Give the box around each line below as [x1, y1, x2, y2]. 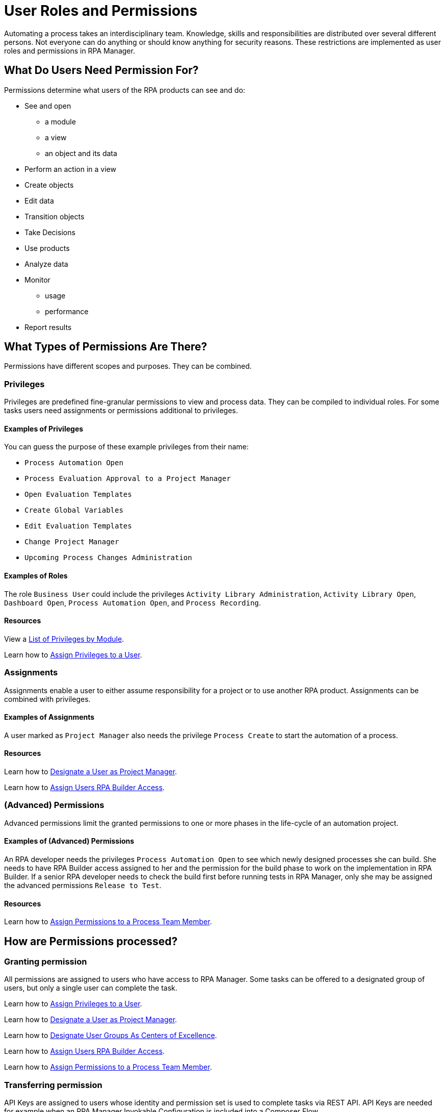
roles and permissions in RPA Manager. [4, 46, 135, 55]
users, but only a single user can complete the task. [4, 983, 177, 993]
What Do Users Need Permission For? [4, 64, 199, 77]
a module [45, 117, 76, 126]
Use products [24, 243, 70, 252]
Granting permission [4, 956, 87, 967]
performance [45, 307, 89, 316]
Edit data [24, 196, 54, 205]
